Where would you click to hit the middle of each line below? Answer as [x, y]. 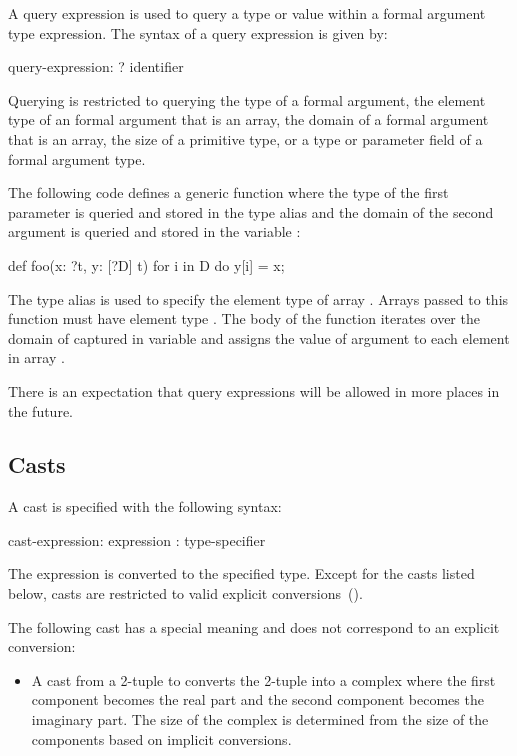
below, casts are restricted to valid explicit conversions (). [185, 593]
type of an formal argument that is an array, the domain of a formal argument [248, 119]
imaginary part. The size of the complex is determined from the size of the [260, 719]
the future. [41, 410]
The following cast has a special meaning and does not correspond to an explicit [254, 626]
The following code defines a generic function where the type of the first [228, 192]
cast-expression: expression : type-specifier [137, 539]
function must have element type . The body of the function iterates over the [244, 318]
